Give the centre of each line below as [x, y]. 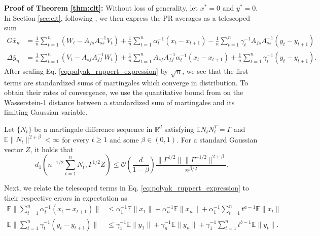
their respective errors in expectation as [66, 197]
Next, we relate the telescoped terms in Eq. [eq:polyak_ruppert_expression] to [127, 188]
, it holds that [52, 149]
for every [76, 139]
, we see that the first [215, 70]
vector [14, 149]
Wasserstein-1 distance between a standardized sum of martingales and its [119, 102]
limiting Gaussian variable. [46, 112]
